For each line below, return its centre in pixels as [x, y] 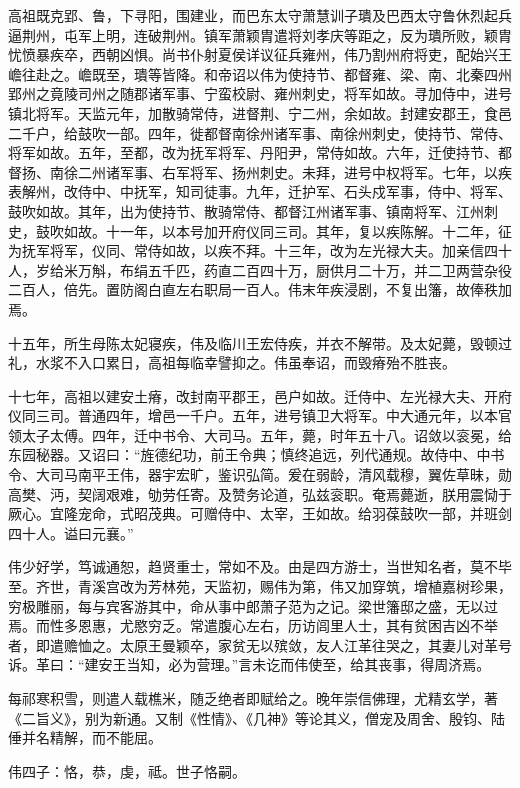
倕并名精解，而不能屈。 [85, 737]
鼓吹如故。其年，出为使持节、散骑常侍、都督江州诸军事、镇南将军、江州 [246, 210]
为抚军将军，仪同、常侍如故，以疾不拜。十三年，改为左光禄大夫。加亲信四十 [260, 250]
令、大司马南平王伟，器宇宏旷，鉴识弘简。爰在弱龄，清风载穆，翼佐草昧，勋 [260, 474]
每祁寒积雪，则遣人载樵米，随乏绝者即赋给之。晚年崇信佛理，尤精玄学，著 [253, 698]
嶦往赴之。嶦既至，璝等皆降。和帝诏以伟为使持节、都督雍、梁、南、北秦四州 [260, 73]
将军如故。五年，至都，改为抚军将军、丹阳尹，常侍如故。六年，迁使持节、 [253, 152]
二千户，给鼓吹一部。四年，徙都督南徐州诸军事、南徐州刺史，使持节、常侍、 [260, 132]
